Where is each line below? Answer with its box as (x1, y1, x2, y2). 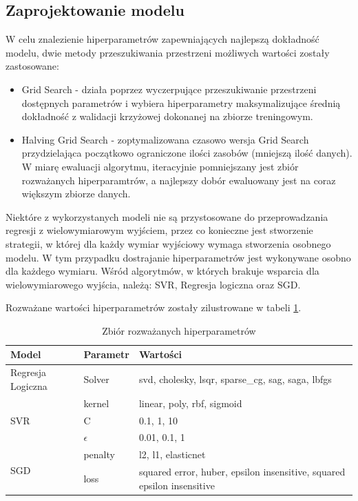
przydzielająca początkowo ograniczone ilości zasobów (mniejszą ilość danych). (21, 146, 352, 160)
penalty (83, 447, 115, 462)
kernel (83, 395, 109, 410)
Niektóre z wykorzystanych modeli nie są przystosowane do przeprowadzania (6, 209, 328, 224)
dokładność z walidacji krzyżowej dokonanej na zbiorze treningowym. (21, 109, 313, 124)
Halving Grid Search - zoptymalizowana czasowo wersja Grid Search (21, 132, 309, 146)
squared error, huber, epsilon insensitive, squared (138, 464, 346, 479)
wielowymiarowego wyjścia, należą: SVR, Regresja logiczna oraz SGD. (6, 277, 301, 291)
